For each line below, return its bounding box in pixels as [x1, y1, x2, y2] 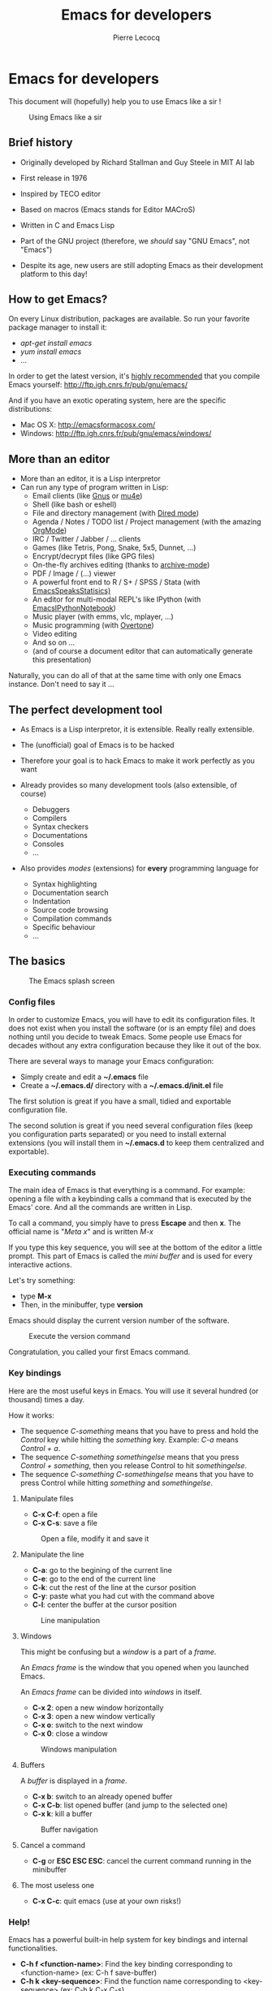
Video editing [32, 629, 77, 639]
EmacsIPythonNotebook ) [32, 603, 116, 613]
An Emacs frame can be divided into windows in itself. [19, 1687, 202, 1696]
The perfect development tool [8, 702, 162, 716]
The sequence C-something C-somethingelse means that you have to [19, 1469, 254, 1479]
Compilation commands [32, 913, 112, 923]
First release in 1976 [19, 173, 88, 183]
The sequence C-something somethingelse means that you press [19, 1452, 240, 1462]
